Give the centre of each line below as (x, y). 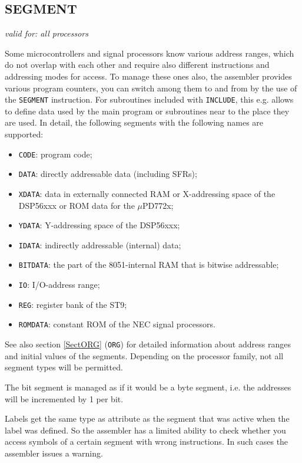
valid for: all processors (47, 33)
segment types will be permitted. (64, 367)
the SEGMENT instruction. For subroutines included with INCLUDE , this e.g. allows (149, 99)
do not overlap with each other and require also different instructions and (137, 65)
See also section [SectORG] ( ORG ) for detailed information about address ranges (148, 344)
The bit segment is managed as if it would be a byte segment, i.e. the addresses (148, 387)
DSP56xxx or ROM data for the (77, 205)
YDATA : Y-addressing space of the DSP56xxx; (99, 225)
